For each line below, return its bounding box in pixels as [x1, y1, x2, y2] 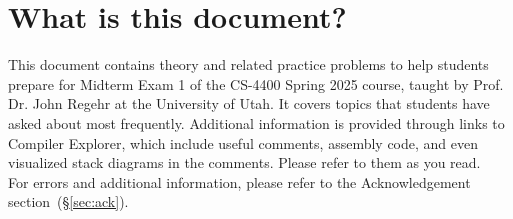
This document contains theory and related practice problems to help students [8, 54, 489, 75]
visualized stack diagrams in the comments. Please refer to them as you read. [8, 152, 481, 173]
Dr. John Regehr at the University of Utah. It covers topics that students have [8, 93, 490, 114]
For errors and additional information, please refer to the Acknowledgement [8, 171, 471, 192]
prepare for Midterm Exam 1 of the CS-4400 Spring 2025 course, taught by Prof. [8, 73, 504, 94]
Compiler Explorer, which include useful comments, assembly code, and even [8, 132, 478, 153]
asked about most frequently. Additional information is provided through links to [8, 112, 505, 133]
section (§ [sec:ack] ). [8, 191, 129, 212]
